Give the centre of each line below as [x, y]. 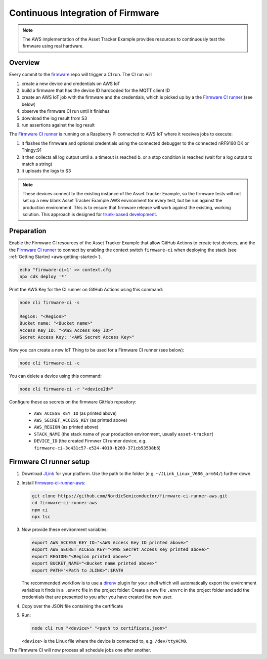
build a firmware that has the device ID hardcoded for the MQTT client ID [96, 90]
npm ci [40, 510]
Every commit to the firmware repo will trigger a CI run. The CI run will [80, 75]
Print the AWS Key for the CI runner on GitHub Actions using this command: [86, 290]
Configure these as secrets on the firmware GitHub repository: [73, 402]
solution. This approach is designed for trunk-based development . [90, 215]
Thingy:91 [31, 150]
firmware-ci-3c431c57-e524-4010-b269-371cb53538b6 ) [97, 448]
